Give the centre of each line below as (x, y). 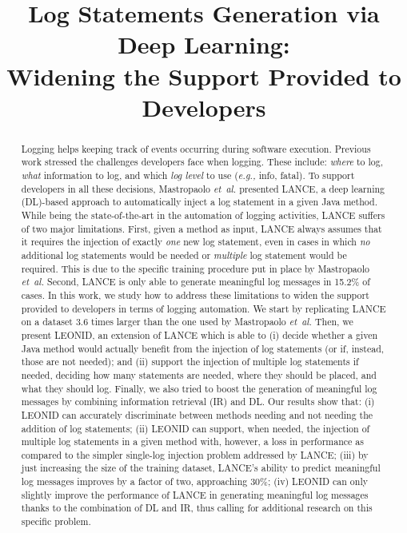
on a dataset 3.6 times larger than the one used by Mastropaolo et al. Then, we (187, 322)
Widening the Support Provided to (204, 76)
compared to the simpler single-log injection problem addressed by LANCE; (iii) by (195, 454)
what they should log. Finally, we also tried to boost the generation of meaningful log (199, 388)
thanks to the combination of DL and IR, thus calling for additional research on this (197, 508)
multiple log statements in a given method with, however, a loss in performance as (192, 442)
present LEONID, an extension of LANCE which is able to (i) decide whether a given (200, 334)
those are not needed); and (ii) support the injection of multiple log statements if (190, 362)
